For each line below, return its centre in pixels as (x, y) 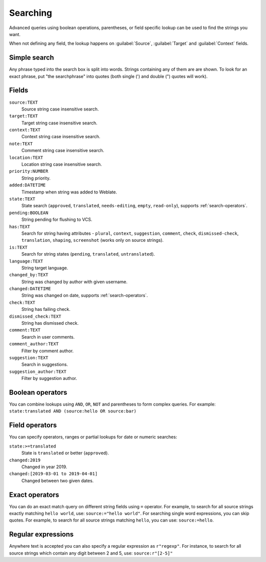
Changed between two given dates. (57, 481)
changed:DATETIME (30, 289)
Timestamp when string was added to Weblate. (69, 192)
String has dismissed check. (50, 323)
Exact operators (34, 495)
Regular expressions (41, 535)
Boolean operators (38, 392)
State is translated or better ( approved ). (65, 453)
